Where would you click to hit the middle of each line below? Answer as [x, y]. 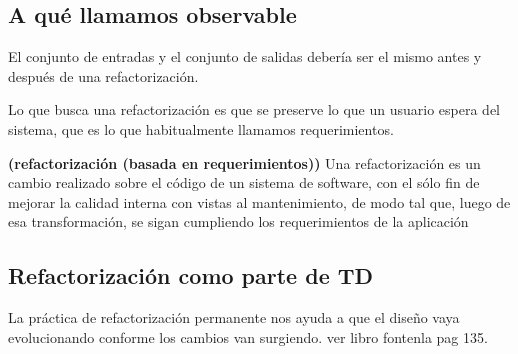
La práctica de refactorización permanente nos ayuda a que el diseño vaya [234, 317]
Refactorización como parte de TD [191, 275]
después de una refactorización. [103, 75]
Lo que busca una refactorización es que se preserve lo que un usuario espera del [254, 109]
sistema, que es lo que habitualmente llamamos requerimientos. [201, 128]
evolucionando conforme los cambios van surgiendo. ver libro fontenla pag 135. [248, 336]
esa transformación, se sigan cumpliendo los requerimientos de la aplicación [238, 221]
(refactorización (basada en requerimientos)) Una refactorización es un [244, 162]
